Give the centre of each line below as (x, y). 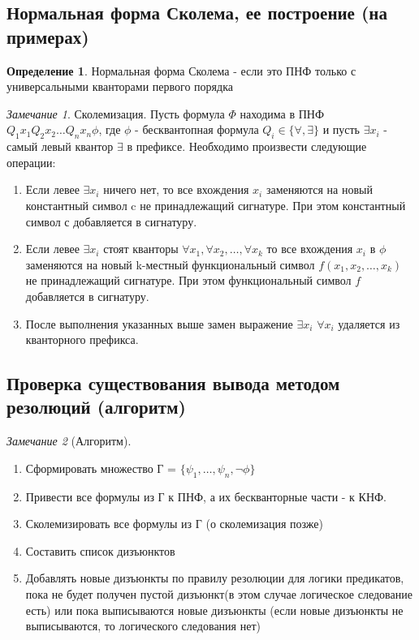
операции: (31, 162)
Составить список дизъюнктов (100, 550)
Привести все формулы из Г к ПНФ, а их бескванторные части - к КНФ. (206, 496)
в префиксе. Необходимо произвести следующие (247, 146)
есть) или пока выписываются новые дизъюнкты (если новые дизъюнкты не (214, 610)
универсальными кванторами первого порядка (120, 86)
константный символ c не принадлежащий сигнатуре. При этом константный (216, 205)
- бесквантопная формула (197, 129)
